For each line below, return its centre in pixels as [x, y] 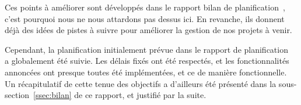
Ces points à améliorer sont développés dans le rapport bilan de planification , [145, 7]
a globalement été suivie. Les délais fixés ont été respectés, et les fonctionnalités [147, 61]
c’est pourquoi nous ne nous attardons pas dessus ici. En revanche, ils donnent [145, 18]
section [17, 95]
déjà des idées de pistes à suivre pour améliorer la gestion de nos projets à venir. [148, 30]
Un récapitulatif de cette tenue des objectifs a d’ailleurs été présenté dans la [141, 83]
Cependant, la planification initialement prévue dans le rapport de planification [146, 49]
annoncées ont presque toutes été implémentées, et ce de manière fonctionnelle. [146, 72]
